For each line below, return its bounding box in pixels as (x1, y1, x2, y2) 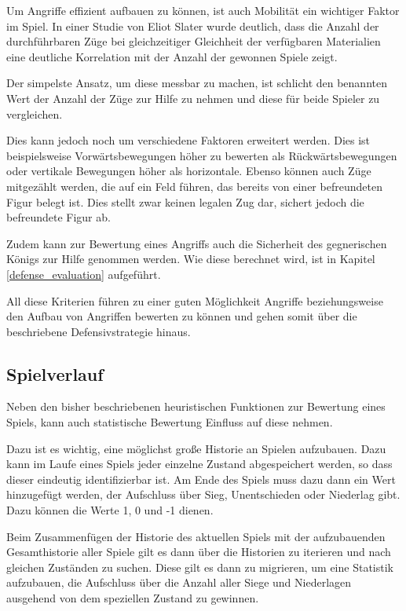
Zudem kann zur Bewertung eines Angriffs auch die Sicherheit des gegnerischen (6, 235, 387, 251)
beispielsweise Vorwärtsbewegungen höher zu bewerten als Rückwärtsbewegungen (6, 147, 397, 163)
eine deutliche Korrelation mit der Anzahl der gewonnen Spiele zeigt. (6, 48, 338, 64)
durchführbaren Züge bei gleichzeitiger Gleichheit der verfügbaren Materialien (6, 33, 381, 49)
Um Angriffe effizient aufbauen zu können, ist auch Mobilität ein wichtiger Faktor (6, 2, 400, 18)
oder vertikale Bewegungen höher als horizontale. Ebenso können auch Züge (6, 163, 371, 179)
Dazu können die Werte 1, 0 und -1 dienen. (6, 502, 214, 518)
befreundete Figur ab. (6, 209, 111, 225)
